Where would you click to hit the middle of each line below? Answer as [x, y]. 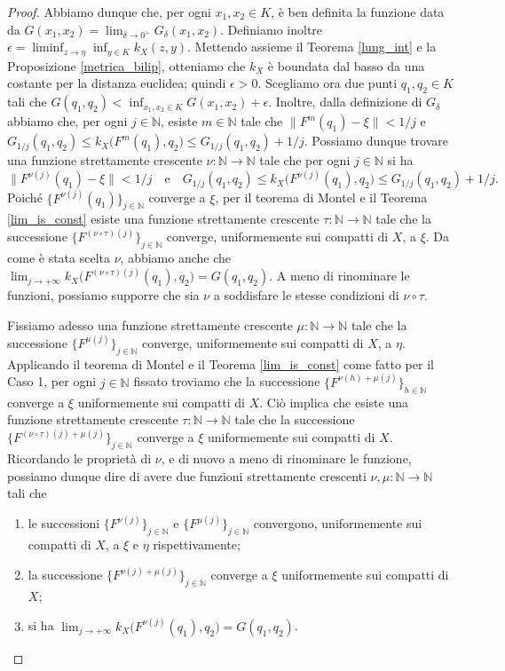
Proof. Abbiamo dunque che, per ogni [109, 12]
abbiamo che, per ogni [67, 121]
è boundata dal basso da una [346, 65]
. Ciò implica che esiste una [334, 402]
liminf [48, 48]
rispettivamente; [197, 544]
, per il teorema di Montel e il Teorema [321, 197]
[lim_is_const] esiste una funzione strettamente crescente [163, 219]
